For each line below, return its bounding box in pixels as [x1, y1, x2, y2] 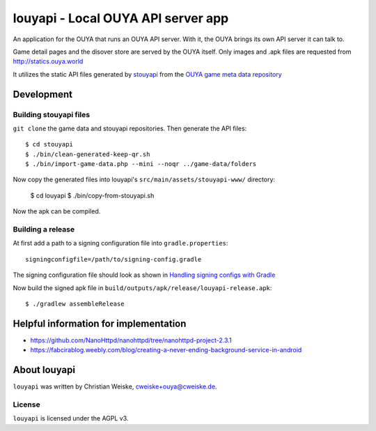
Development [13, 88, 73, 100]
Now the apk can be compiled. [13, 207, 101, 215]
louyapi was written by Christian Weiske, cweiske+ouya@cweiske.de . [13, 382, 217, 391]
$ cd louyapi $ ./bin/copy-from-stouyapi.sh [30, 191, 155, 199]
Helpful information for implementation [13, 317, 187, 329]
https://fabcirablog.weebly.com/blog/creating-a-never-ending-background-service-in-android [30, 346, 302, 354]
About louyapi [13, 364, 76, 376]
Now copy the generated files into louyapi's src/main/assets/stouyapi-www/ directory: [13, 175, 275, 184]
